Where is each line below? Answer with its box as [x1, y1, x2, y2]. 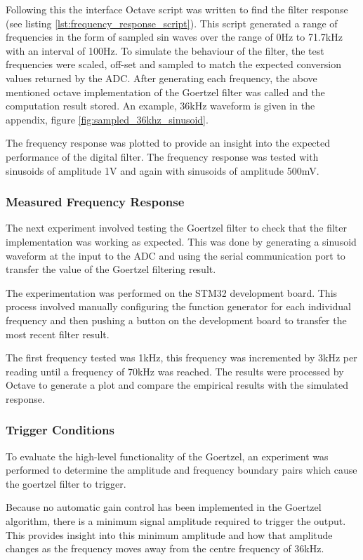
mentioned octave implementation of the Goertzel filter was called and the [6, 84, 325, 99]
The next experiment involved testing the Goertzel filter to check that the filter [6, 220, 348, 235]
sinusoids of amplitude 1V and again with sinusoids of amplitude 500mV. [6, 163, 319, 178]
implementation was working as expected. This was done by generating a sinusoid [6, 234, 357, 248]
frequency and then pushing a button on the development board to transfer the [6, 312, 347, 327]
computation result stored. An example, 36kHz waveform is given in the [6, 98, 315, 113]
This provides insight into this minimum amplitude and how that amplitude [6, 527, 333, 542]
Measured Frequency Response [6, 193, 185, 211]
